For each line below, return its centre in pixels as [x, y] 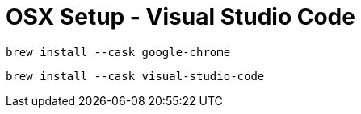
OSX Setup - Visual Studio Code [180, 17]
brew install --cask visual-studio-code [135, 76]
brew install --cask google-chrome [118, 52]
